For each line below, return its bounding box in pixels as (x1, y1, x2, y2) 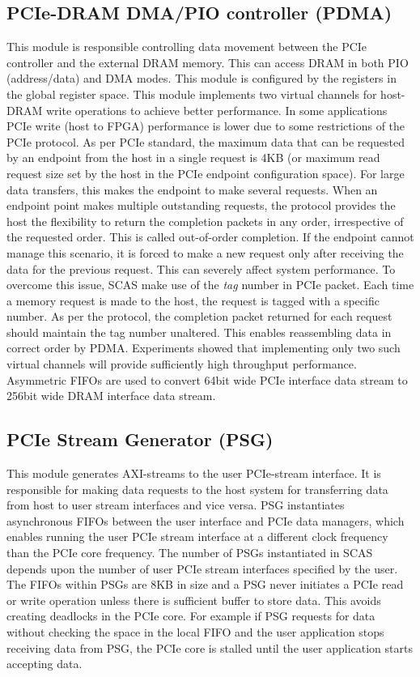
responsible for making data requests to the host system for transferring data (6, 480, 388, 497)
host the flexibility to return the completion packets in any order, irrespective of (6, 212, 404, 229)
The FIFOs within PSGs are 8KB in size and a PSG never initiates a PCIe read (6, 576, 404, 593)
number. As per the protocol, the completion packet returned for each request (6, 308, 392, 325)
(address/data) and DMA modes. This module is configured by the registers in (6, 70, 397, 87)
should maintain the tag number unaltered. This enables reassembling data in (6, 323, 392, 340)
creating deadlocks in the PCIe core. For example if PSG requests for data (6, 607, 375, 624)
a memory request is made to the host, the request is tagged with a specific (6, 292, 380, 309)
